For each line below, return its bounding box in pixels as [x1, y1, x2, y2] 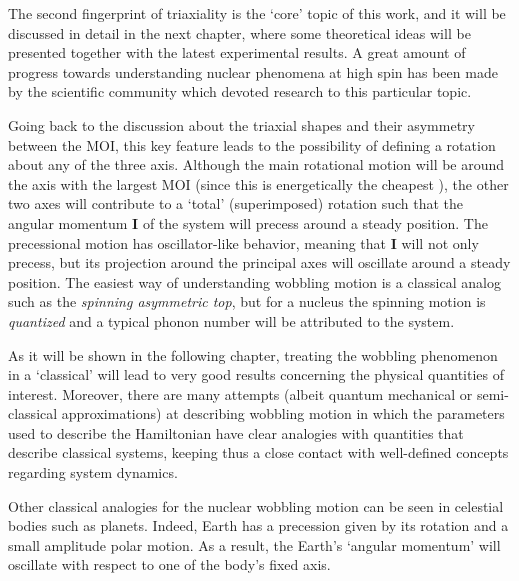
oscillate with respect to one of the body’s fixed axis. [8, 554, 331, 575]
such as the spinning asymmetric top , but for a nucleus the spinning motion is [8, 291, 486, 312]
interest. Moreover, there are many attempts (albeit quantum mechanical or [8, 383, 473, 404]
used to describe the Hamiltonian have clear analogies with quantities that [8, 422, 464, 443]
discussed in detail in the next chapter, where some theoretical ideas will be [8, 22, 471, 43]
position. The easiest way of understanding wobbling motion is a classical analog [8, 271, 501, 292]
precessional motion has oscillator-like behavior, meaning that [8, 232, 387, 253]
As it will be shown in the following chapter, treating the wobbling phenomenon [8, 344, 498, 365]
